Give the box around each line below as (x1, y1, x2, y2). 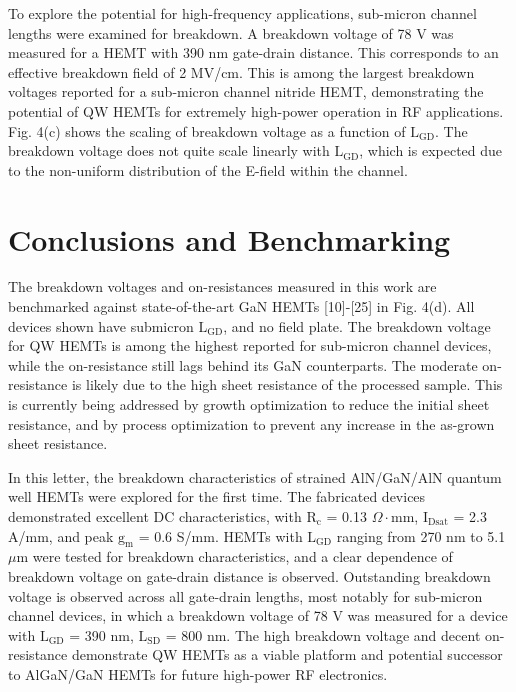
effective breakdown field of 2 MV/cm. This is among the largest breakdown (8, 61, 475, 82)
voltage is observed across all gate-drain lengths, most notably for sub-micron (8, 585, 483, 606)
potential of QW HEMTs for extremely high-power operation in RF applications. (8, 100, 504, 121)
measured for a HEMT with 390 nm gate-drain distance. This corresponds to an (8, 42, 499, 63)
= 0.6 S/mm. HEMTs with (138, 525, 303, 546)
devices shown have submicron (8, 315, 194, 336)
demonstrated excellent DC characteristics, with (8, 506, 302, 526)
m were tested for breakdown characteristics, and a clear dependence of (16, 546, 453, 567)
